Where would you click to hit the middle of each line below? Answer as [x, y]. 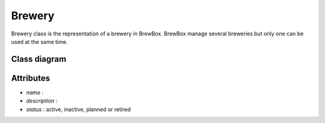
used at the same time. [39, 41]
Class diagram [39, 59]
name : [35, 92]
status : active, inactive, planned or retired [78, 109]
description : [42, 101]
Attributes [31, 78]
